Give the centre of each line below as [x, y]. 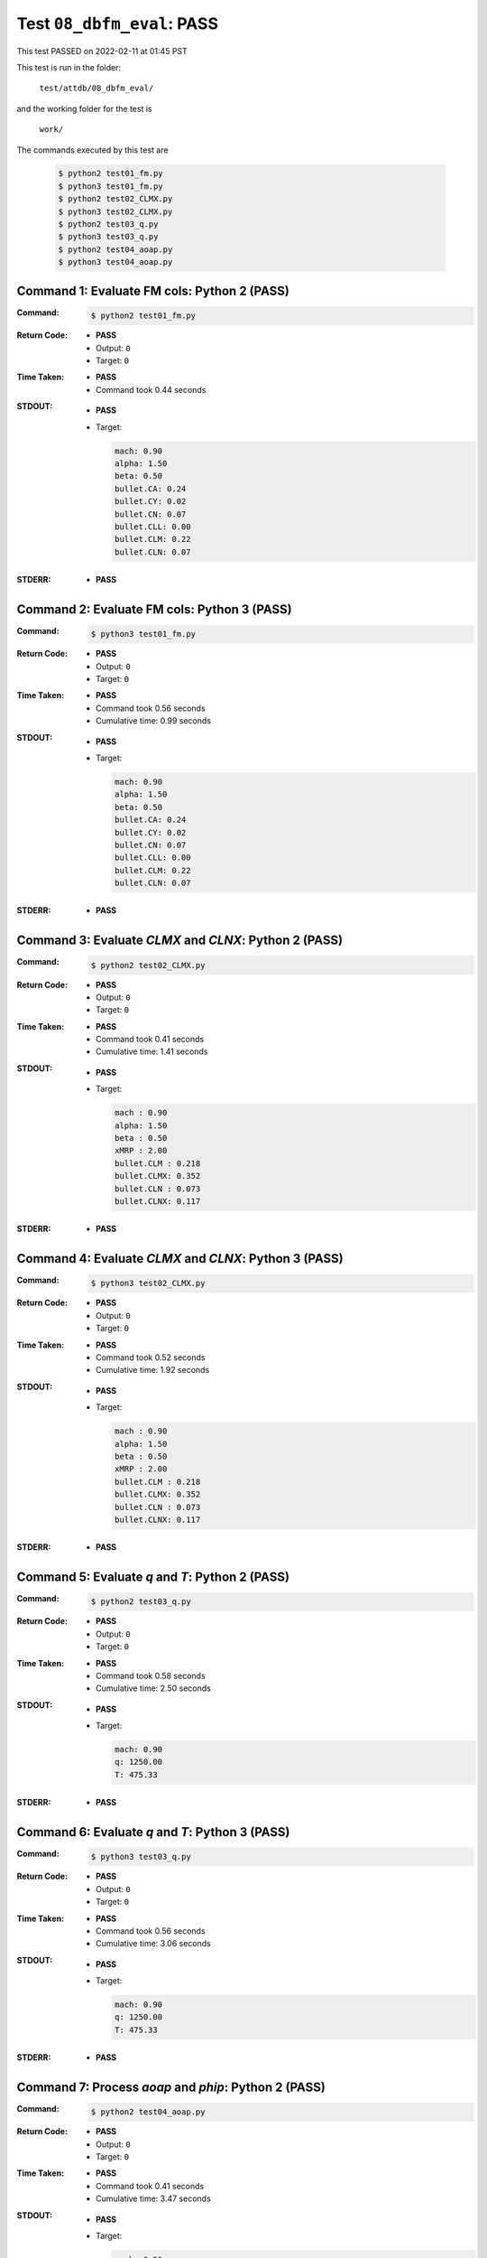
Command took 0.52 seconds [151, 1358]
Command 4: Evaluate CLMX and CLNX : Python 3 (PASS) [180, 1259]
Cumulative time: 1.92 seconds [153, 1370]
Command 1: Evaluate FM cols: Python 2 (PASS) [153, 290]
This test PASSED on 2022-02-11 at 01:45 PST [102, 51]
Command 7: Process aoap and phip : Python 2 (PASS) [171, 2087]
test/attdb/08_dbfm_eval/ [96, 89]
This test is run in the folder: [69, 67]
